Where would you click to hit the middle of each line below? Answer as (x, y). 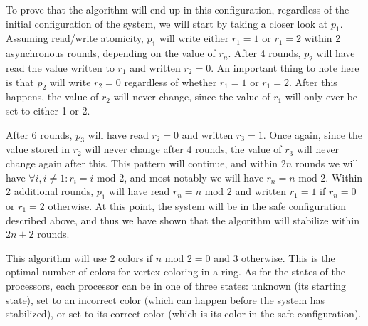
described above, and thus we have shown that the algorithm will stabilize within (183, 220)
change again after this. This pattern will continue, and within (142, 163)
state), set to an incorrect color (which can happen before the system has (165, 299)
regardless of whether (170, 81)
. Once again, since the (313, 134)
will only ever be (321, 96)
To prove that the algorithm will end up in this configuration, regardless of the (178, 9)
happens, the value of (52, 96)
